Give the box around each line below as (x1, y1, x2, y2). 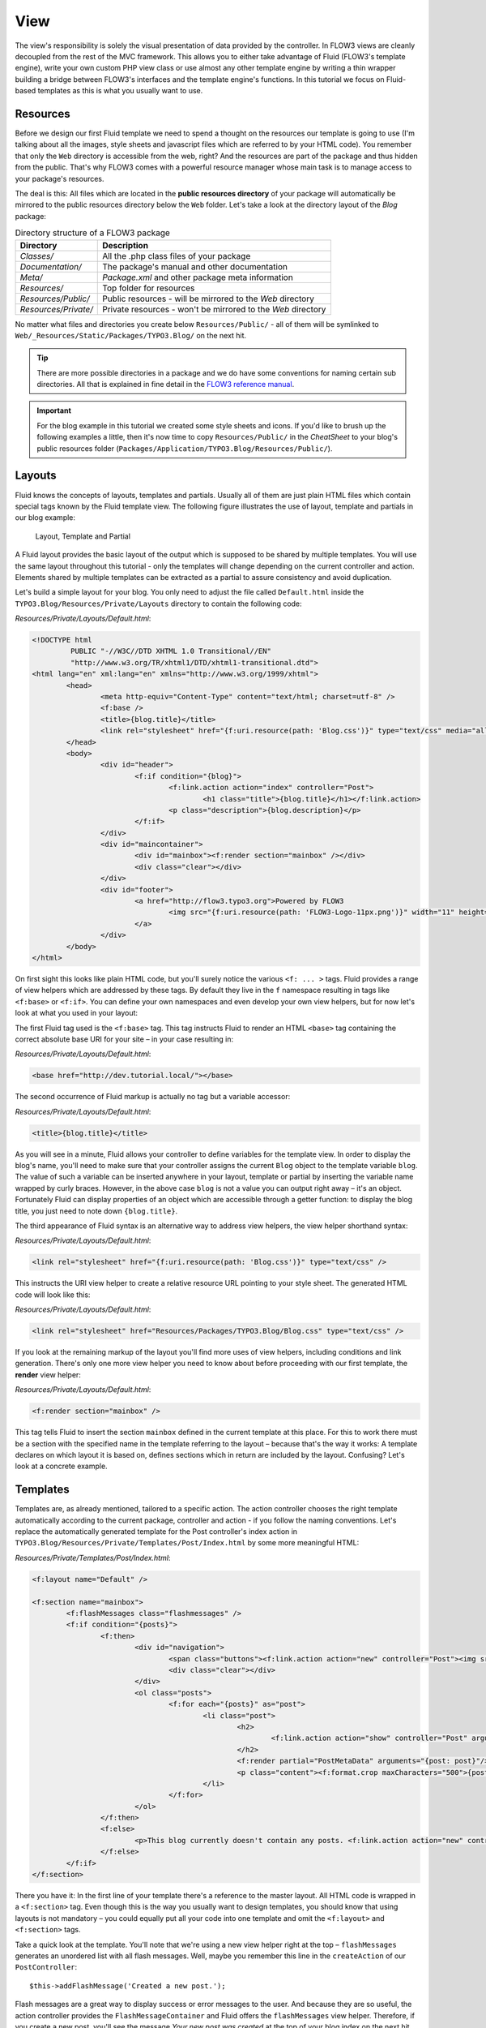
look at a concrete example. (15, 1461, 109, 1472)
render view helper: (15, 1369, 81, 1379)
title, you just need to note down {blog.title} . (15, 1205, 178, 1216)
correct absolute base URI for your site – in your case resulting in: (15, 1034, 234, 1044)
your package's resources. (15, 174, 104, 183)
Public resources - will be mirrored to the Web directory (102, 293, 315, 304)
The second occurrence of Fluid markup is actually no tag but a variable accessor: (15, 1092, 291, 1102)
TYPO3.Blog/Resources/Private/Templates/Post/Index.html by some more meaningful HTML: (15, 1538, 360, 1548)
